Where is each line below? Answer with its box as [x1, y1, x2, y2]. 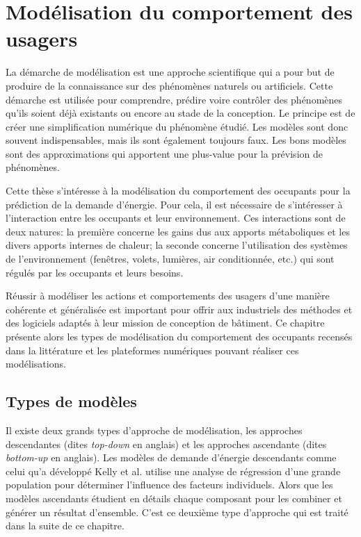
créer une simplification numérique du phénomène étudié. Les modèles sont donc [6, 119, 348, 133]
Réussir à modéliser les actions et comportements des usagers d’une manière [6, 288, 330, 303]
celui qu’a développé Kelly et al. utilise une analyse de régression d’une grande [6, 463, 341, 478]
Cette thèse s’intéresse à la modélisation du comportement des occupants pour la [6, 183, 351, 198]
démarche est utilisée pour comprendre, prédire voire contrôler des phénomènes [6, 92, 343, 106]
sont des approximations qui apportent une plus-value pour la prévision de [6, 146, 323, 160]
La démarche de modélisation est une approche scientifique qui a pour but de [6, 65, 335, 79]
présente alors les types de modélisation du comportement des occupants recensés [6, 329, 353, 343]
